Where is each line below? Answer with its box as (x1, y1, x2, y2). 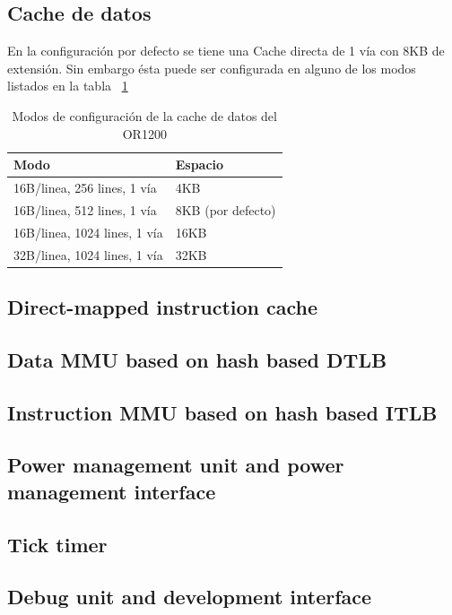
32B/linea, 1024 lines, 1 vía (13, 245, 163, 264)
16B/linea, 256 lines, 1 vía (13, 178, 157, 197)
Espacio (175, 155, 224, 174)
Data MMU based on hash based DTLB (7, 345, 387, 373)
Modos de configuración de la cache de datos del (12, 106, 277, 125)
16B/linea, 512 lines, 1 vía (13, 200, 157, 219)
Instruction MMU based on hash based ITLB (7, 398, 438, 426)
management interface (7, 477, 216, 505)
